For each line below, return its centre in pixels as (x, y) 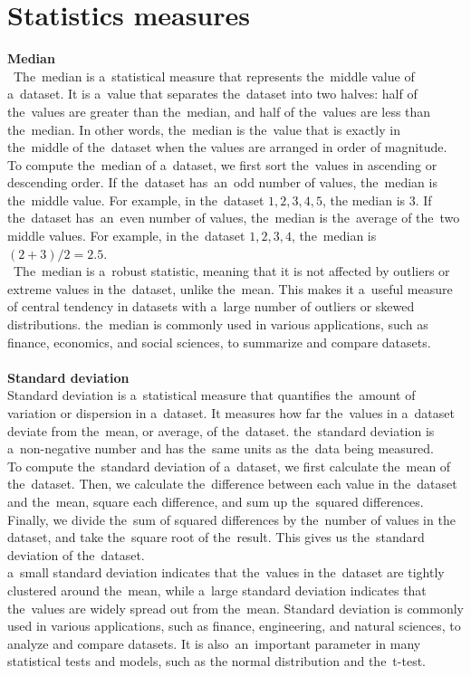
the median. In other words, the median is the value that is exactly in (204, 129)
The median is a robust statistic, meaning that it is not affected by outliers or (231, 271)
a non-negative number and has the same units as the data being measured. (221, 448)
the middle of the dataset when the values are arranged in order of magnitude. (227, 147)
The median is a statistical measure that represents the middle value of (214, 76)
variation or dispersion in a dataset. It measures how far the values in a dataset (231, 413)
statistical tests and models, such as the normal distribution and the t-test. (216, 661)
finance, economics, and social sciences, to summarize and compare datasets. (219, 342)
